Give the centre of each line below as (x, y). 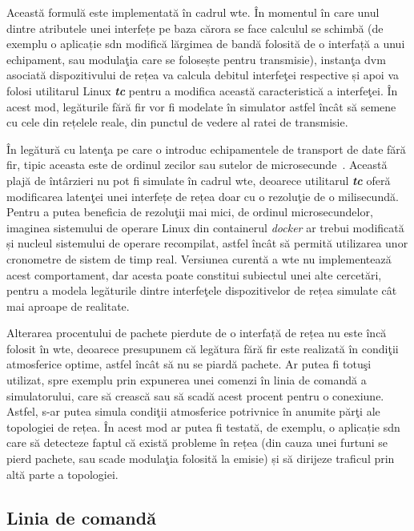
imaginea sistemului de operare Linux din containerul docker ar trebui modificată (205, 227)
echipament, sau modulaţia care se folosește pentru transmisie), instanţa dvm (196, 59)
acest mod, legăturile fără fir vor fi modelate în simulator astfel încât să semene (201, 106)
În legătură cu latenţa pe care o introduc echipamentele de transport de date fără (206, 149)
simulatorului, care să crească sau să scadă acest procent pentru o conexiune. (195, 395)
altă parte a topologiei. (62, 474)
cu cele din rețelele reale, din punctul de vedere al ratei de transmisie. (177, 122)
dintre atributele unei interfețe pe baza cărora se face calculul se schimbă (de (195, 28)
